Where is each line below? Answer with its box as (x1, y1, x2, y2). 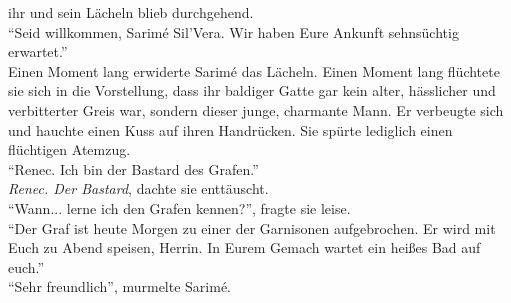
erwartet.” (8, 41, 68, 62)
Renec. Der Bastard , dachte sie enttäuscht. (8, 178, 269, 199)
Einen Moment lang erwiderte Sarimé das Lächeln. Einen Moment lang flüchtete (8, 60, 500, 81)
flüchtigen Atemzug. (8, 139, 131, 160)
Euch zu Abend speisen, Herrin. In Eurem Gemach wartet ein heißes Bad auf (8, 237, 481, 258)
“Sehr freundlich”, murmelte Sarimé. (8, 276, 232, 297)
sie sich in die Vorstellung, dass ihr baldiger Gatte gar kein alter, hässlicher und (8, 80, 496, 101)
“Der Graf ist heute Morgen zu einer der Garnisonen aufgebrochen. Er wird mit (8, 217, 496, 238)
